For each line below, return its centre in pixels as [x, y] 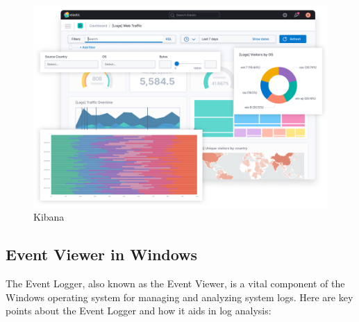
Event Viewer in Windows [102, 254]
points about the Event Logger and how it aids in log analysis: [139, 311]
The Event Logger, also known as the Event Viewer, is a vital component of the [175, 283]
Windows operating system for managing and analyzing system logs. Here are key [179, 297]
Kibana [49, 217]
